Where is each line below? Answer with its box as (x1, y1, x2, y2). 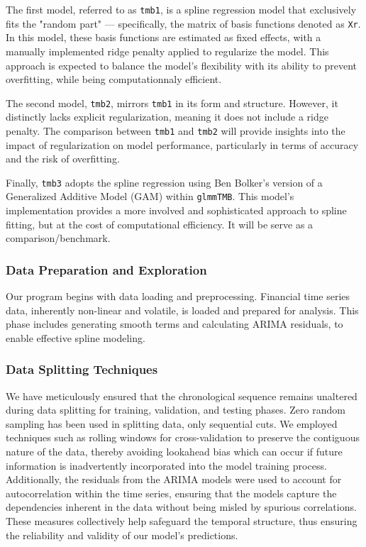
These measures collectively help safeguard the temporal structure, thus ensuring (6, 514, 357, 529)
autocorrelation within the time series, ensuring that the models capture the (6, 485, 337, 500)
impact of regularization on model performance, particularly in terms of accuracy (6, 137, 359, 152)
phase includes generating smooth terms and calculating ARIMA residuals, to (6, 316, 343, 331)
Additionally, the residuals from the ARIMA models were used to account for (6, 472, 342, 487)
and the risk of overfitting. (6, 151, 120, 166)
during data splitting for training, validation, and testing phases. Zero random (6, 402, 345, 417)
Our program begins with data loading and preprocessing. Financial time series (6, 289, 350, 304)
